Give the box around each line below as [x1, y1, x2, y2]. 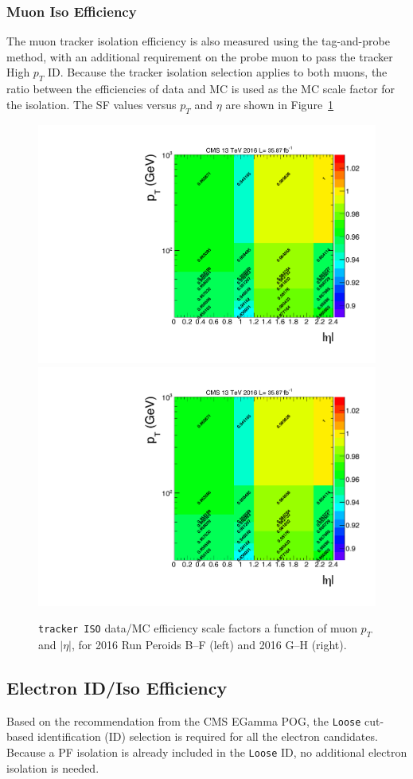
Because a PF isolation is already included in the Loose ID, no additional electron [6, 743, 407, 760]
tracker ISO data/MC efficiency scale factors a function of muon [38, 620, 357, 636]
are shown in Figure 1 [225, 96, 334, 112]
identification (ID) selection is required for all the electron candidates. [37, 728, 378, 745]
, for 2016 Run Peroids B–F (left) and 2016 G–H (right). [71, 636, 347, 652]
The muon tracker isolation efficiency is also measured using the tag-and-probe [6, 33, 390, 49]
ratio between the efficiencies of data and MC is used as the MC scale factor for [6, 80, 395, 97]
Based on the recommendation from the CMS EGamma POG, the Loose [6, 712, 361, 729]
